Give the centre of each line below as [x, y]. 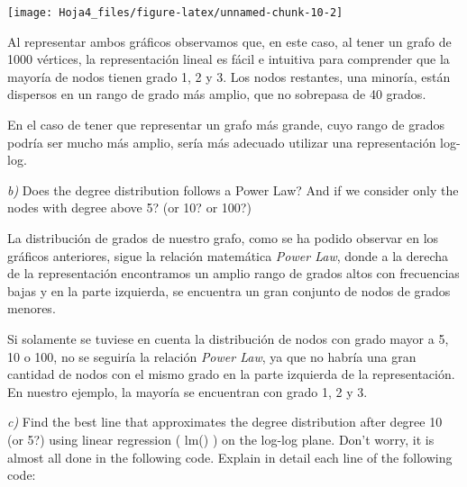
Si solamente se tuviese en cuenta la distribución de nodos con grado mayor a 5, [228, 338]
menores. [32, 308]
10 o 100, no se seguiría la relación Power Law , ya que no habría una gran [212, 356]
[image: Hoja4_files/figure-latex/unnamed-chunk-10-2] [175, 13]
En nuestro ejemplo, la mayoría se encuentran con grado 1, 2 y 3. [188, 391]
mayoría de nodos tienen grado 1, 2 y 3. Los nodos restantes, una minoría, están [229, 76]
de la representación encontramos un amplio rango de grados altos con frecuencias [233, 273]
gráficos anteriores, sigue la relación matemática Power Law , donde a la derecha [228, 255]
